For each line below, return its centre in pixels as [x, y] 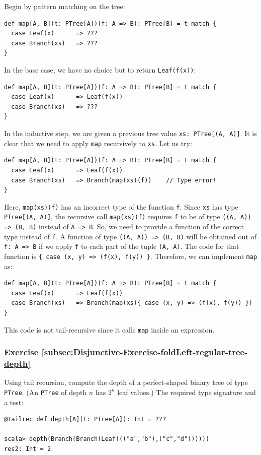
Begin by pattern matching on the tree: [65, 6]
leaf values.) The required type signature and [187, 392]
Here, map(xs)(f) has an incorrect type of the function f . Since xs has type [121, 206]
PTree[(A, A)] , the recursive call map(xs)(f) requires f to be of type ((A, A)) [128, 216]
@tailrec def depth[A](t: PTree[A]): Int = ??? [85, 419]
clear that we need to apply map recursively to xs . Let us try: [98, 143]
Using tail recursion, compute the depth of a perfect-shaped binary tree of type [126, 382]
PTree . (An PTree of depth [46, 392]
